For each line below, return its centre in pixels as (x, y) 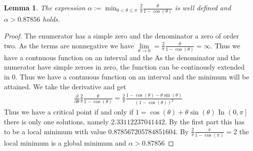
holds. (51, 19)
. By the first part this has (205, 121)
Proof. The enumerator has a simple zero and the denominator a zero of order (122, 35)
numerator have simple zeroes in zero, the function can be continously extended (125, 67)
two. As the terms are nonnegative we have (69, 45)
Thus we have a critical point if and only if (69, 112)
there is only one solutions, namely (56, 121)
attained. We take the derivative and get (65, 86)
